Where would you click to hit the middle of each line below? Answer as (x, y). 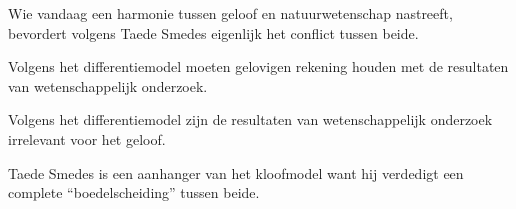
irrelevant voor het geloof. (87, 138)
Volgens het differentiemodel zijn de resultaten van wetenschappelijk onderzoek (250, 119)
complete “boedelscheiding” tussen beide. (134, 192)
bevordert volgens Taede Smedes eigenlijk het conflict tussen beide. (213, 32)
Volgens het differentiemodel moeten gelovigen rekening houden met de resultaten (258, 66)
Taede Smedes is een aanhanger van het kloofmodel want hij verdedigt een (236, 172)
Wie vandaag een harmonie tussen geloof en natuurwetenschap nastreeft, (230, 13)
